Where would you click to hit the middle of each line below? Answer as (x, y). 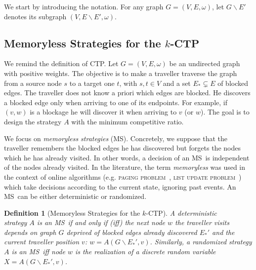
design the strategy (33, 121)
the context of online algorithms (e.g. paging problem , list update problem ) (123, 176)
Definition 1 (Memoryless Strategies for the (72, 212)
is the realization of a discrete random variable (146, 251)
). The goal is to (225, 112)
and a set (177, 83)
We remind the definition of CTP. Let (61, 63)
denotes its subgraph (35, 16)
